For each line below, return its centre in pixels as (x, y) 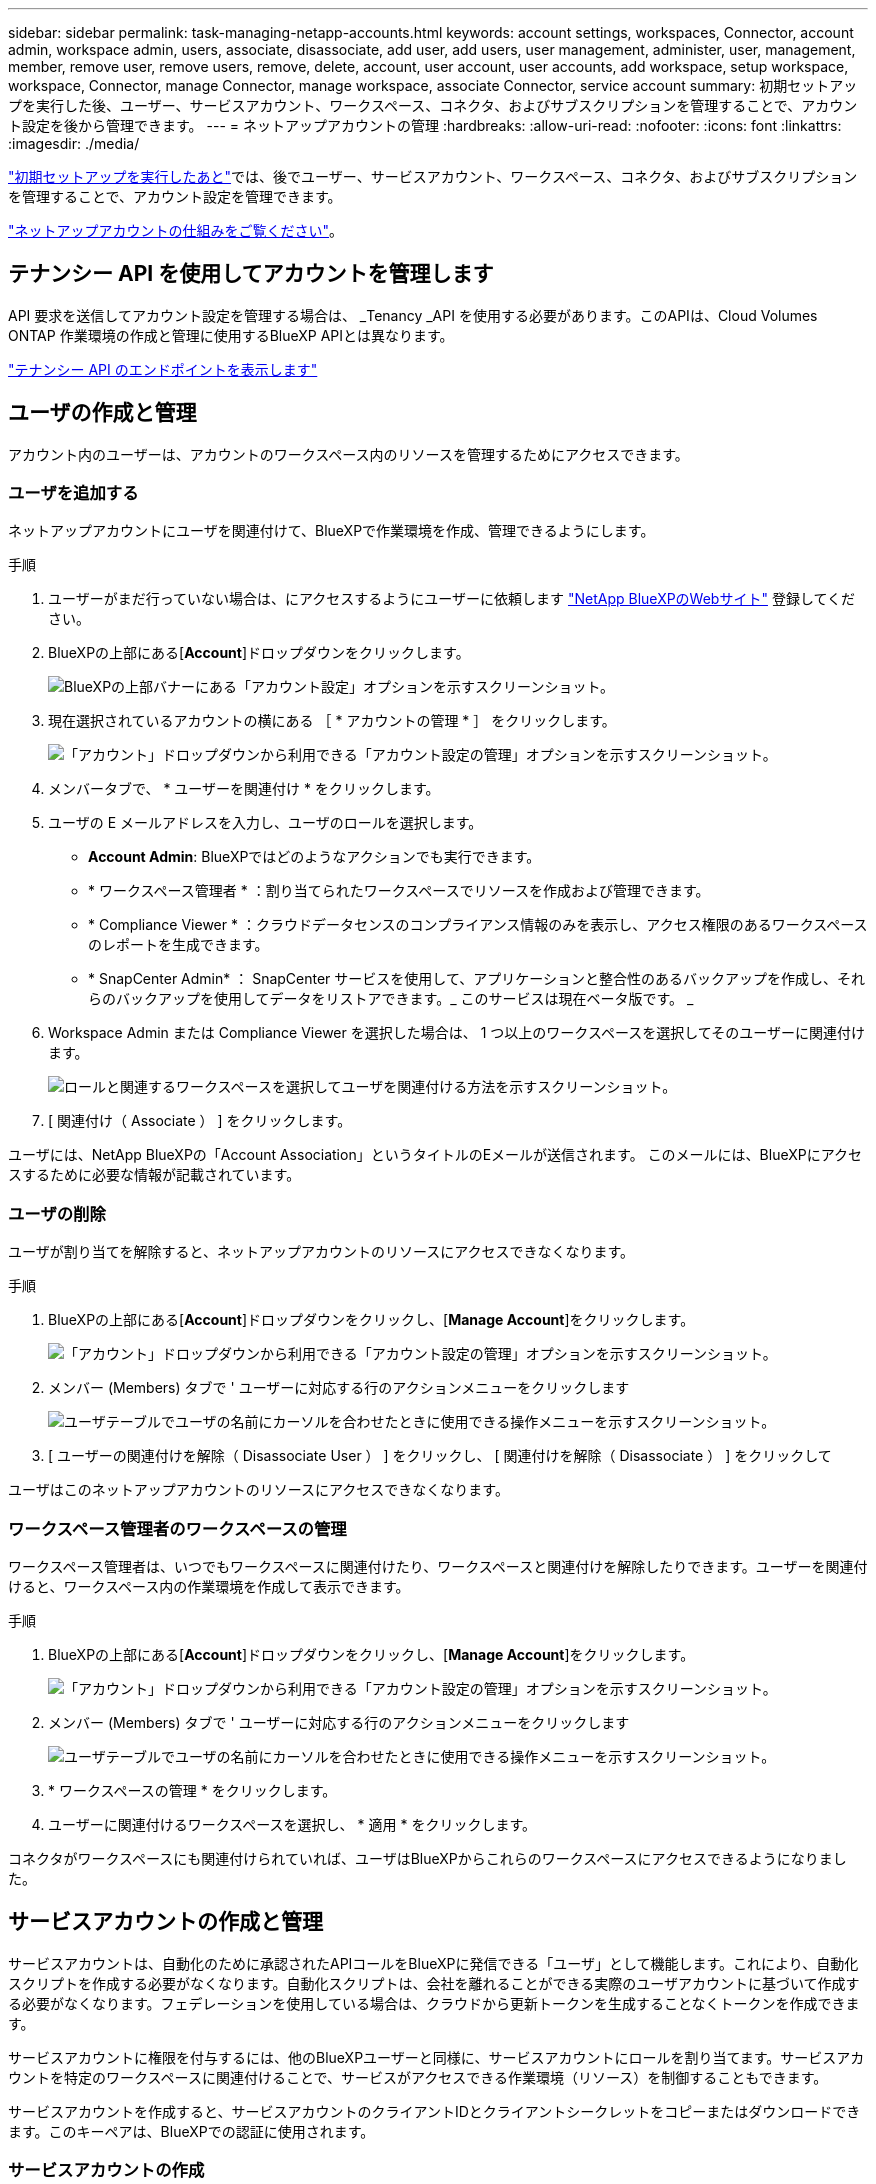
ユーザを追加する (73, 493)
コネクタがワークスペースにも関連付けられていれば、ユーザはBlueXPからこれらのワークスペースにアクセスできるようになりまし (427, 1858)
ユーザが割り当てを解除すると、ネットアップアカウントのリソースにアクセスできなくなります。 (321, 1252)
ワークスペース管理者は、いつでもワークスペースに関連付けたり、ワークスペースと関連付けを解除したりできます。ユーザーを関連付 (438, 1566)
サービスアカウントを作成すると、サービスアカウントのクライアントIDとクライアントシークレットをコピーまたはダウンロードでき (434, 2111)
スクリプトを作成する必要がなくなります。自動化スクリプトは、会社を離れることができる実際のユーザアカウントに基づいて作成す (434, 1983)
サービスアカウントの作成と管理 (165, 1922)
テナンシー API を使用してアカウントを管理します (251, 274)
